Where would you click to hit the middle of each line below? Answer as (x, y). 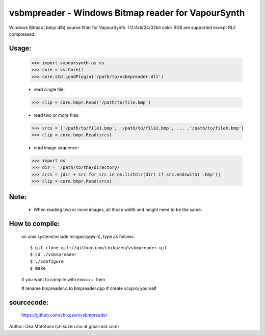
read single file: (49, 89)
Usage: (20, 48)
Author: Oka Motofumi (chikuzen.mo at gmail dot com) (64, 326)
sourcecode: (29, 302)
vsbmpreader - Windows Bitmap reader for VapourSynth (127, 13)
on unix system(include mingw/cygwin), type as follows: (78, 236)
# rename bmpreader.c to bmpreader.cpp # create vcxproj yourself (89, 288)
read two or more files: (56, 115)
